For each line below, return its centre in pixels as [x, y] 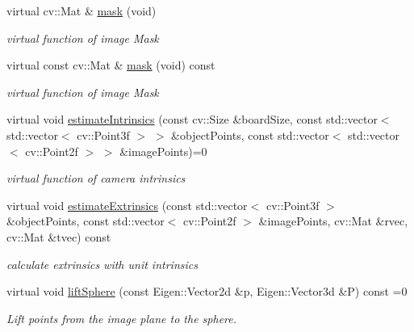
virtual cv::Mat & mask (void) [82, 11]
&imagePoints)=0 [163, 151]
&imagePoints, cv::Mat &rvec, [333, 221]
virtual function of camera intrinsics [96, 178]
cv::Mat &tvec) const [59, 236]
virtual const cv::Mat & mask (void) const [111, 65]
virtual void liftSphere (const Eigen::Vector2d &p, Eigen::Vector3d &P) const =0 [207, 291]
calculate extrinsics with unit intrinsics [102, 264]
